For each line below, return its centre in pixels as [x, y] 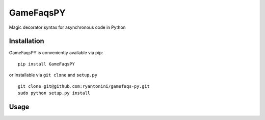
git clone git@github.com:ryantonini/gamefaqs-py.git [84, 86]
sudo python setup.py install [54, 93]
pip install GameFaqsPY [46, 64]
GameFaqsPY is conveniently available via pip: [56, 53]
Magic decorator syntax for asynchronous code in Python [67, 27]
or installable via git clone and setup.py [53, 75]
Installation [26, 41]
